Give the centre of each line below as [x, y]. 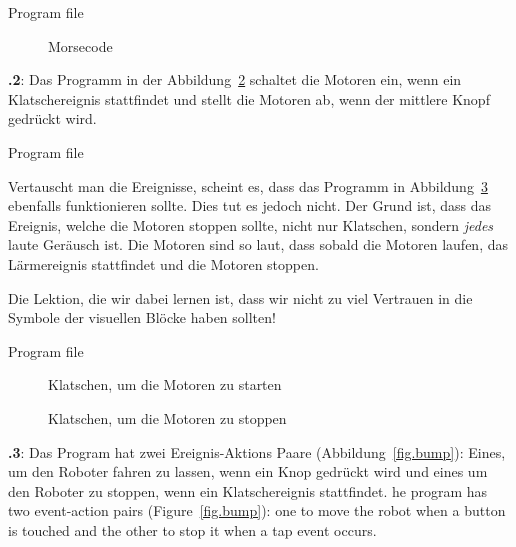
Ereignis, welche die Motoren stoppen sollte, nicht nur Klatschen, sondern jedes [251, 224]
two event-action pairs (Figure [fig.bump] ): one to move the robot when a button [257, 510]
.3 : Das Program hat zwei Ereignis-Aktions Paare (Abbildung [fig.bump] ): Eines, [257, 451]
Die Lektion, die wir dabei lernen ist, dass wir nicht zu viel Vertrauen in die [240, 297]
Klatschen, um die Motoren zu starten [165, 384]
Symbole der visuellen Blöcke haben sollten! [142, 317]
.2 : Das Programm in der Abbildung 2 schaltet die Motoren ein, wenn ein [235, 79]
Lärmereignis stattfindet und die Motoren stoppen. [163, 263]
